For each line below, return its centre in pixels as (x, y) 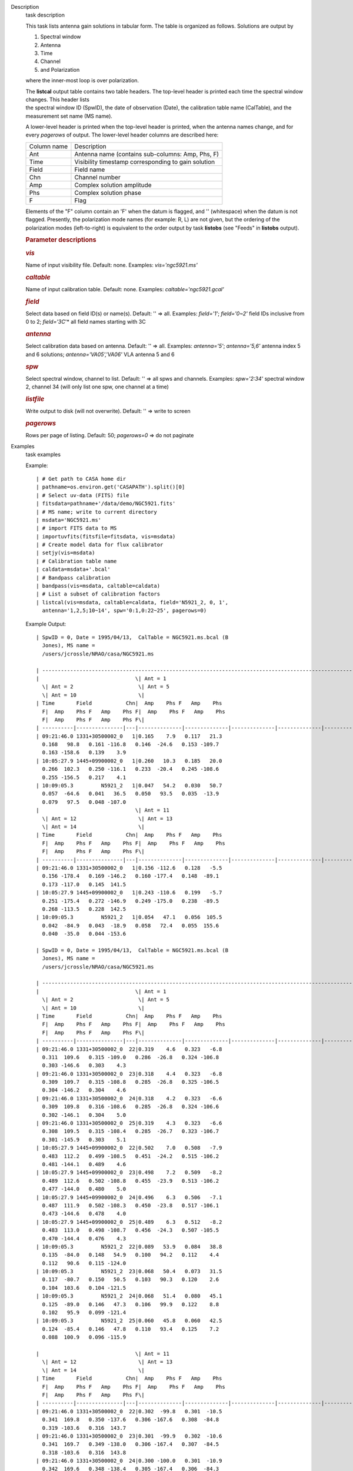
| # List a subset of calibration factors (98, 594)
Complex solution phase (108, 192)
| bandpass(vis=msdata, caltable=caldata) (98, 586)
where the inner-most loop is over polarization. (82, 81)
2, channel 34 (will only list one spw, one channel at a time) (97, 387)
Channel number (97, 177)
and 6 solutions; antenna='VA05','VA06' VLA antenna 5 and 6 (100, 354)
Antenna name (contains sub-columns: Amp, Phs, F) (147, 154)
